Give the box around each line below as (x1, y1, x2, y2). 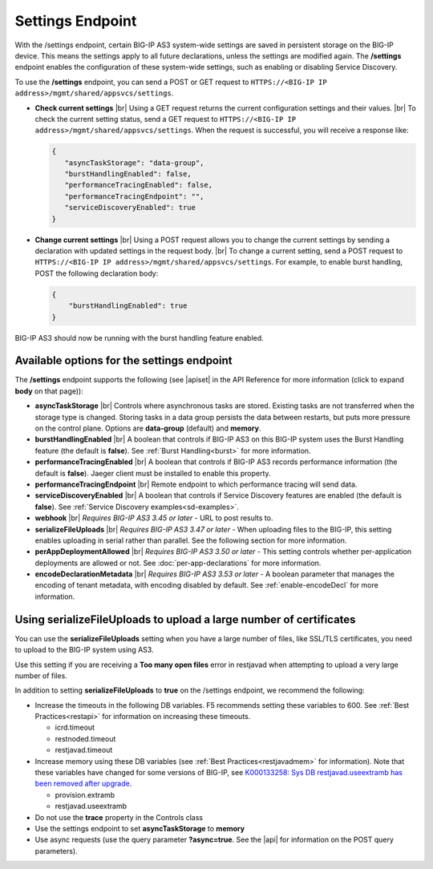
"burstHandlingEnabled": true (68, 301, 188, 310)
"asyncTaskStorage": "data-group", (64, 158, 204, 168)
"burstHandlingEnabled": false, (64, 169, 192, 179)
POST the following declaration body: (34, 269, 159, 278)
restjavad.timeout (55, 746, 113, 755)
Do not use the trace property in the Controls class (34, 812, 204, 822)
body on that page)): (14, 386, 83, 396)
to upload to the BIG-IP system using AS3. (14, 645, 154, 655)
